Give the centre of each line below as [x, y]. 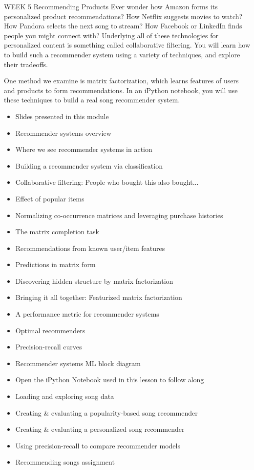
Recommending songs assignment [65, 462]
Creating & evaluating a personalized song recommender [100, 429]
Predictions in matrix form [55, 264]
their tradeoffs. [26, 64]
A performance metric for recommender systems [87, 314]
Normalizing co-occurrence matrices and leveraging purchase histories [119, 215]
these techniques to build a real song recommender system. [92, 100]
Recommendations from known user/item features [90, 248]
